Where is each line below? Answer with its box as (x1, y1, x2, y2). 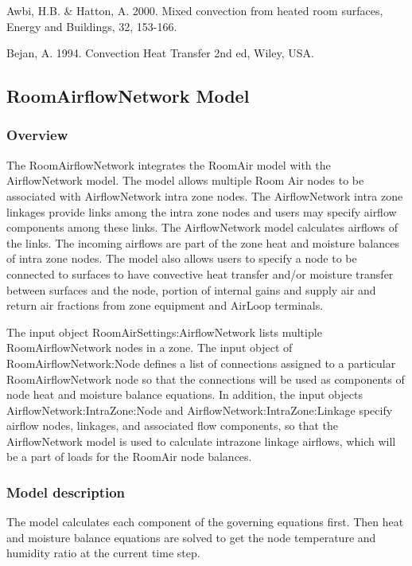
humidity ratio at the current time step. (6, 545, 200, 561)
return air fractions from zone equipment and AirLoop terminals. (6, 297, 324, 314)
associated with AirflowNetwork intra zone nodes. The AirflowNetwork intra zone (6, 187, 403, 204)
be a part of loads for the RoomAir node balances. (6, 448, 252, 465)
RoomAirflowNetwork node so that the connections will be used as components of (6, 370, 405, 387)
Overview (6, 125, 68, 145)
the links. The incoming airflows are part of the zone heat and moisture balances (6, 234, 399, 251)
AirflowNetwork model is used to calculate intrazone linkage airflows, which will (6, 432, 396, 449)
